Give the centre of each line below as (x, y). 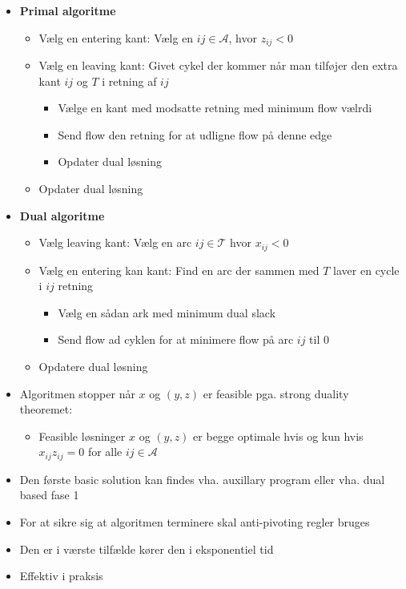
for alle (105, 452)
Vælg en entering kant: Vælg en (116, 37)
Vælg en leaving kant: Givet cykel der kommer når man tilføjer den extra (218, 65)
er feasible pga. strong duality (276, 393)
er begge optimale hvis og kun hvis (278, 436)
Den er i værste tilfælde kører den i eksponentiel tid (147, 549)
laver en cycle (366, 270)
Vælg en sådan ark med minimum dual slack (167, 312)
